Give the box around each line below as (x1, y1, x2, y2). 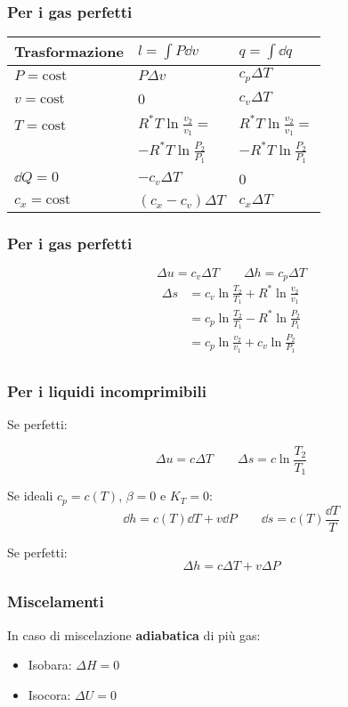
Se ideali (7, 486, 53, 505)
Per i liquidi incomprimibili (7, 379, 206, 402)
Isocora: (28, 685, 71, 703)
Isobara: (28, 655, 72, 674)
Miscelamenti (7, 590, 104, 613)
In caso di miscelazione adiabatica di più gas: (7, 625, 261, 644)
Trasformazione (14, 41, 124, 62)
